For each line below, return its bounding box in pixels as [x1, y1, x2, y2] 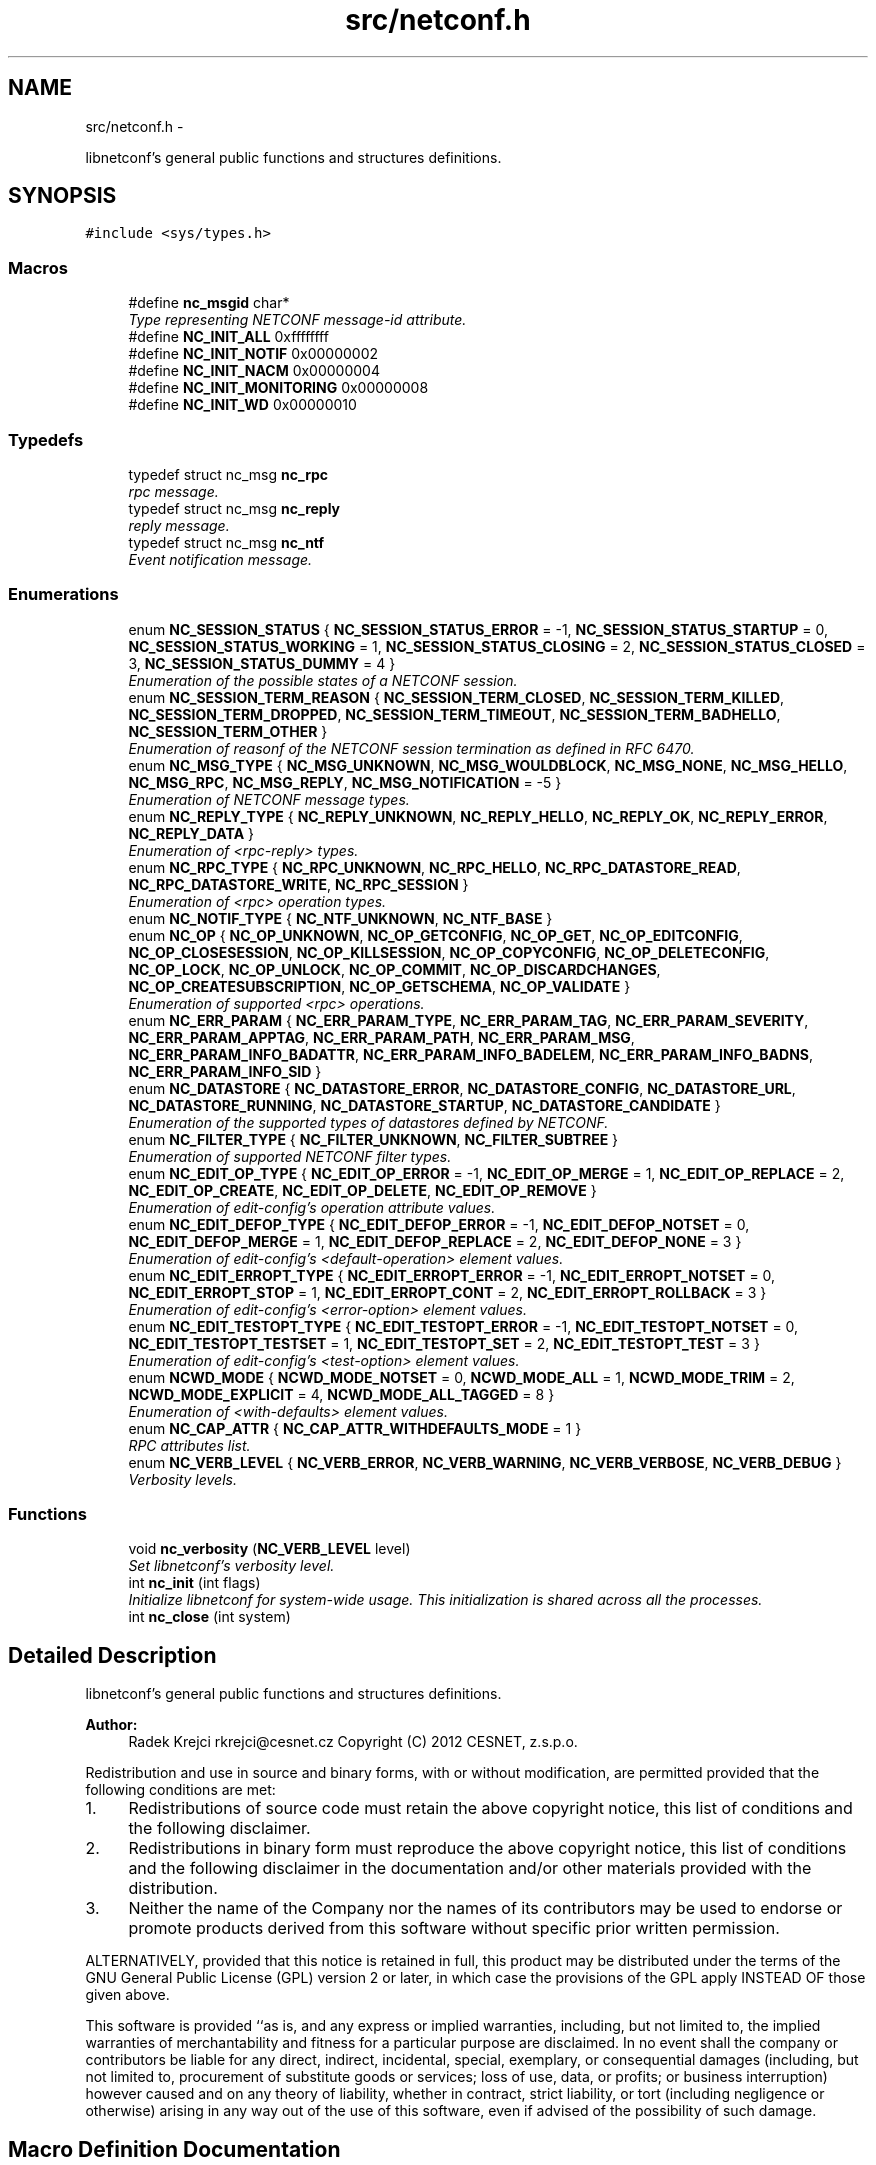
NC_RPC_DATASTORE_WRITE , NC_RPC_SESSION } [128, 875, 469, 893]
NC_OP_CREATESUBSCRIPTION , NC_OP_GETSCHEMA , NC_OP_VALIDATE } [128, 977, 631, 995]
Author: [85, 1716, 138, 1734]
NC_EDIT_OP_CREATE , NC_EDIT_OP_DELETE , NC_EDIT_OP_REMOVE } [128, 1181, 597, 1199]
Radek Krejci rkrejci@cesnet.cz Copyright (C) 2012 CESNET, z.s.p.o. [128, 1733, 578, 1751]
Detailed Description [8, 1642, 217, 1668]
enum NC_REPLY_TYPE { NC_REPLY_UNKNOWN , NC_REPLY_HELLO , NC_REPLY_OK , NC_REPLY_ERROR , [128, 807, 828, 825]
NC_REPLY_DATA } [128, 824, 255, 842]
